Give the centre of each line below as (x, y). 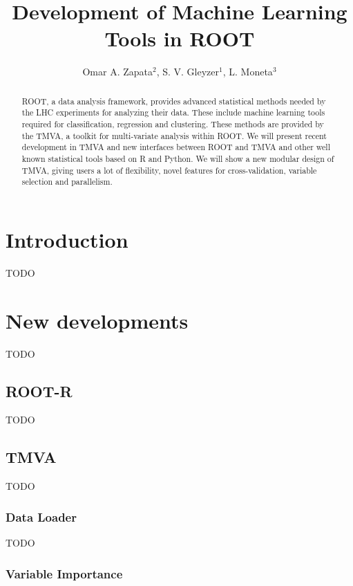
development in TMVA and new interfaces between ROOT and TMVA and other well (176, 147)
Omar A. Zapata (117, 72)
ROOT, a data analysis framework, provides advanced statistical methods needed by (174, 101)
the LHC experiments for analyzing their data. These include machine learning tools (173, 112)
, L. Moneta (248, 72)
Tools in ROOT (180, 38)
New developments (97, 320)
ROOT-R (39, 391)
